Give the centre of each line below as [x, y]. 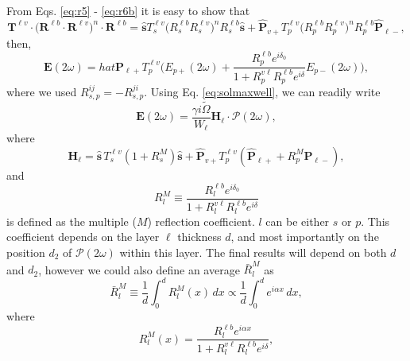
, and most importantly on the [305, 237]
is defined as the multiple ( [72, 221]
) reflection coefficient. [201, 221]
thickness [199, 237]
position [26, 252]
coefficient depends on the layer [83, 237]
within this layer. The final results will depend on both [253, 252]
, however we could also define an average [139, 269]
